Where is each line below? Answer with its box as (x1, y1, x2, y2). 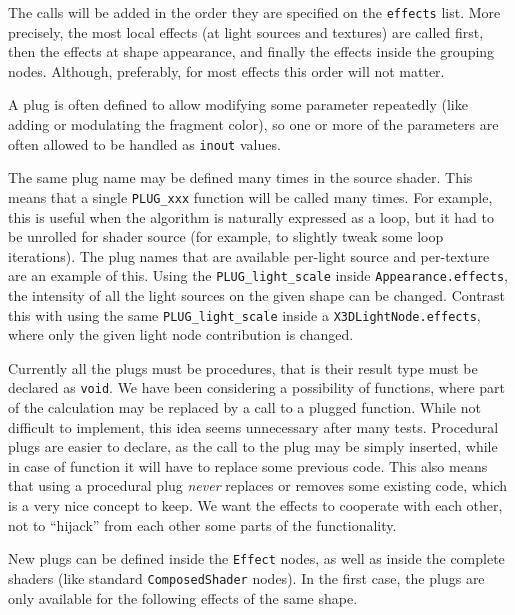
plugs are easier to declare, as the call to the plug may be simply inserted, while (8, 436, 498, 457)
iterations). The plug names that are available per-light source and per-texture (8, 245, 490, 266)
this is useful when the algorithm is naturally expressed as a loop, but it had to (8, 206, 495, 227)
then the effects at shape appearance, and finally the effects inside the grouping (8, 41, 495, 62)
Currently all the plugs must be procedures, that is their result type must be (8, 357, 478, 378)
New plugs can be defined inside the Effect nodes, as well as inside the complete (8, 548, 505, 569)
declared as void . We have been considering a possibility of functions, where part (8, 377, 506, 398)
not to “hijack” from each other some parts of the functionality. (8, 514, 397, 535)
